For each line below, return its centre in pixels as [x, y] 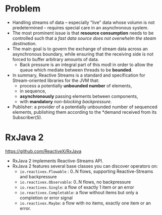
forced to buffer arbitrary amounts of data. [55, 59]
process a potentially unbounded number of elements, [76, 85]
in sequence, [33, 91]
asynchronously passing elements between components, [79, 96]
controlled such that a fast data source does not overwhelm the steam [84, 38]
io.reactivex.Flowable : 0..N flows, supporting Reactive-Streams [86, 171]
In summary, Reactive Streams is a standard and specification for [79, 75]
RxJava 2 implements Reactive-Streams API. [58, 161]
